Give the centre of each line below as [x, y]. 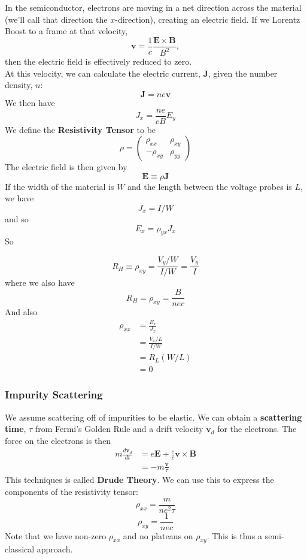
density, [19, 85]
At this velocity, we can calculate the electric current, [103, 73]
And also [21, 312]
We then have [30, 102]
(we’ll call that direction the [56, 19]
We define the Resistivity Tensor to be [80, 129]
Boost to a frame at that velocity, [66, 31]
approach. [55, 549]
